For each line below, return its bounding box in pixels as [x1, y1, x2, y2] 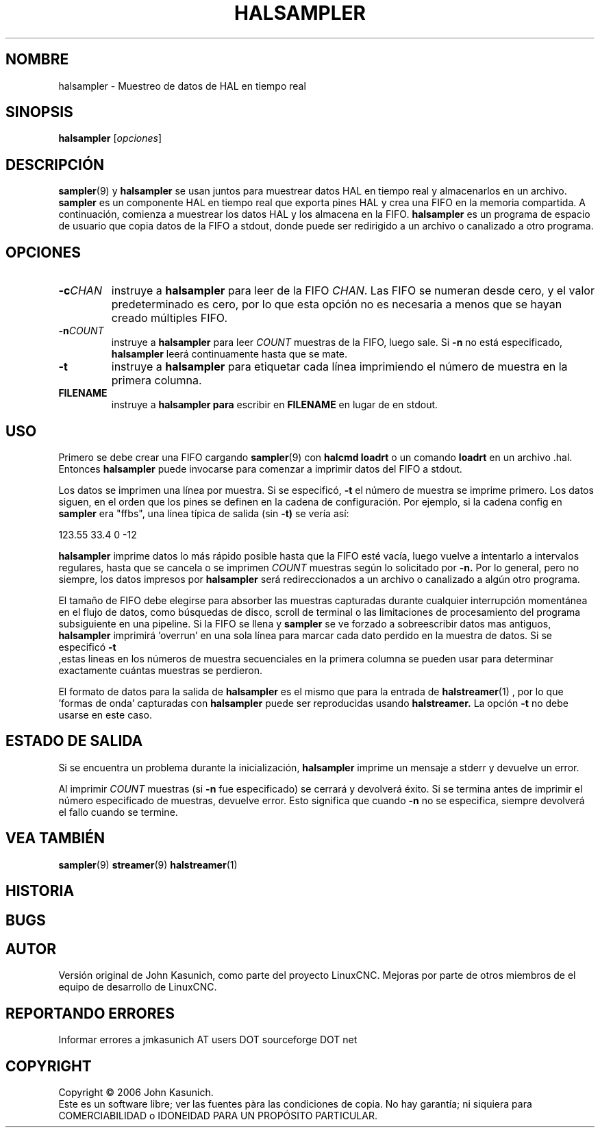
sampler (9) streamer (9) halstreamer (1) [58, 858, 238, 871]
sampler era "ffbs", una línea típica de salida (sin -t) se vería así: [58, 507, 349, 519]
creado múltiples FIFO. [111, 311, 228, 325]
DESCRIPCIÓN [5, 155, 105, 173]
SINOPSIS [5, 103, 73, 121]
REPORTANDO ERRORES [5, 1004, 175, 1022]
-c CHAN [58, 284, 102, 298]
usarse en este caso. [58, 708, 152, 721]
